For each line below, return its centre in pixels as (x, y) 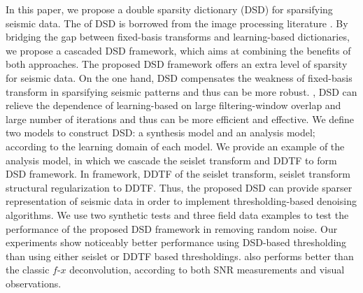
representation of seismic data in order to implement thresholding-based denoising (181, 201)
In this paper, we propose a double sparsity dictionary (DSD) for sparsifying (169, 9)
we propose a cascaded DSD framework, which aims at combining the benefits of (178, 50)
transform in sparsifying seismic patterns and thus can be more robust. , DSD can (181, 91)
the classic (28, 270)
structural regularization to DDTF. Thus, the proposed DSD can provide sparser (179, 187)
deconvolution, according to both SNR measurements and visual (207, 270)
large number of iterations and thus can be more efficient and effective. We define (180, 119)
